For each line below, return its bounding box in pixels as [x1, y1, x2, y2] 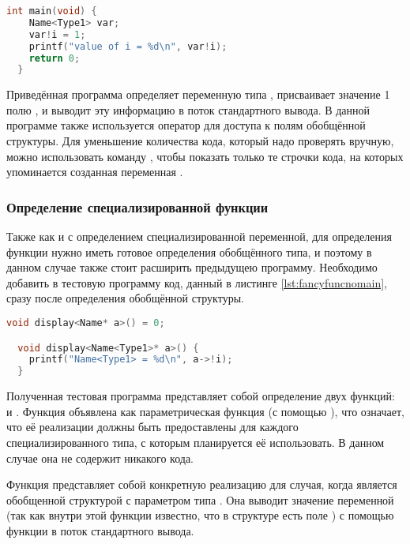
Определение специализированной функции [6, 197, 269, 216]
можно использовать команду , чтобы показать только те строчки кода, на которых [6, 148, 404, 164]
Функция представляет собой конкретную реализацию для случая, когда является [6, 476, 397, 493]
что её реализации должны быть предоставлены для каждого [6, 418, 299, 435]
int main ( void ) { [6, 6, 97, 17]
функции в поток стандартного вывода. [6, 522, 194, 538]
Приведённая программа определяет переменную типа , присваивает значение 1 [6, 86, 390, 103]
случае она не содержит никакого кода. [6, 449, 194, 466]
